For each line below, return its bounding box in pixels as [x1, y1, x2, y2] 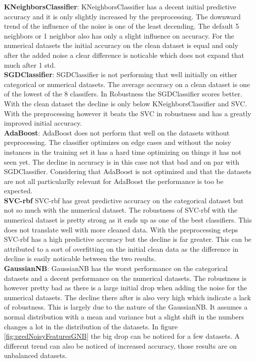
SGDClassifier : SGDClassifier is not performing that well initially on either [4, 69, 237, 80]
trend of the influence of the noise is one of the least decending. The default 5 [4, 21, 239, 31]
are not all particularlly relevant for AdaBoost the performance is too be [4, 176, 223, 186]
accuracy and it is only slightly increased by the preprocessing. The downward [4, 11, 241, 21]
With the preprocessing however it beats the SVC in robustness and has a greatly [4, 108, 252, 118]
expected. [4, 185, 33, 196]
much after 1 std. [4, 59, 56, 70]
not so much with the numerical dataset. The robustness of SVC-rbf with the [4, 205, 238, 215]
